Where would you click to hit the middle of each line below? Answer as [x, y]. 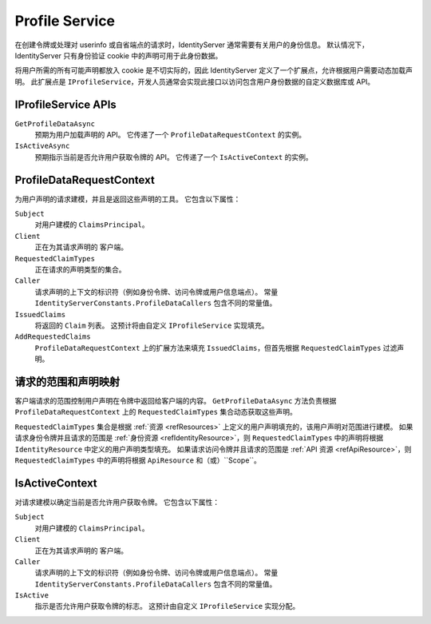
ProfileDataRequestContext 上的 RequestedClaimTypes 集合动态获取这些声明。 [156, 412]
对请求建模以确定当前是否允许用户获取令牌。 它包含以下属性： [117, 502]
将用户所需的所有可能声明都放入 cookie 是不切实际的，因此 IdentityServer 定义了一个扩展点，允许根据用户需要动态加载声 [214, 70]
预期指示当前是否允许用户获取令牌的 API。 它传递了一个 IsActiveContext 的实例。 [174, 157]
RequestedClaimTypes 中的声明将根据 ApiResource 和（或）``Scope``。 [138, 460]
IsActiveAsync [42, 146]
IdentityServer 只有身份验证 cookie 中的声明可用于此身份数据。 [119, 55]
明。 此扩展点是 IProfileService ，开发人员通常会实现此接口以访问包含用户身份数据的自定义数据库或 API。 [195, 81]
